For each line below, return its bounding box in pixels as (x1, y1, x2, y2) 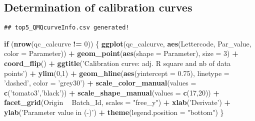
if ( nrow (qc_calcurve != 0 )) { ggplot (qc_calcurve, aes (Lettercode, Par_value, (4, 38, 251, 48)
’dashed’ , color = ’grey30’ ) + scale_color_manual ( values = (4, 77, 196, 88)
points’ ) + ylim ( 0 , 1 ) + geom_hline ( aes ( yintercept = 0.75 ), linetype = (4, 67, 229, 78)
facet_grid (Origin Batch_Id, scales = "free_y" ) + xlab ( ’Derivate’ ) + (4, 97, 231, 107)
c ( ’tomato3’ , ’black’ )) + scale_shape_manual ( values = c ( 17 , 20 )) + (4, 87, 220, 97)
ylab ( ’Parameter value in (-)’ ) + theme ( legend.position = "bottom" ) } (4, 107, 224, 117)
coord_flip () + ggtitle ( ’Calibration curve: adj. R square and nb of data (4, 58, 230, 68)
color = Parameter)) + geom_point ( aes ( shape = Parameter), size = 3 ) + (4, 48, 238, 58)
